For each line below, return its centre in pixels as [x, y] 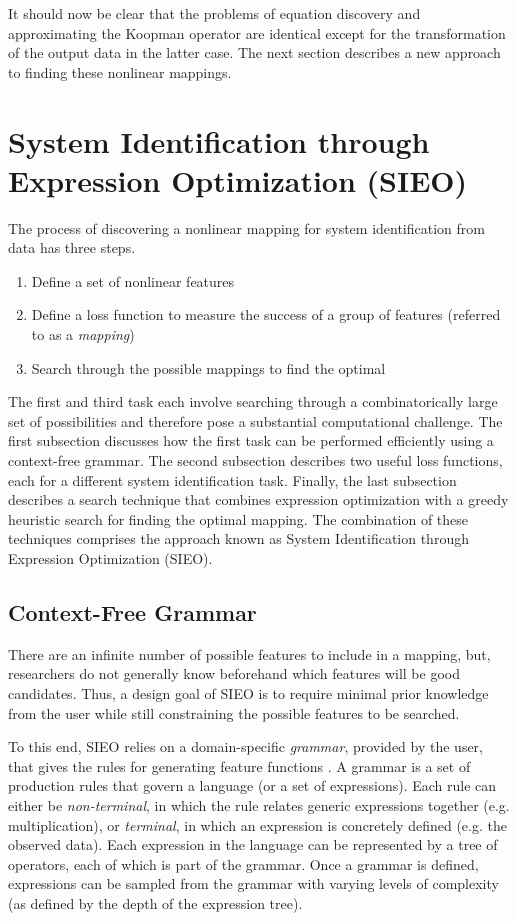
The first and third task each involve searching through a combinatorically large [253, 401]
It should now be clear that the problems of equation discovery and [214, 13]
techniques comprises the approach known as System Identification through [238, 538]
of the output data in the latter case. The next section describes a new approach [254, 52]
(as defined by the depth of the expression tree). [155, 902]
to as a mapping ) [83, 334]
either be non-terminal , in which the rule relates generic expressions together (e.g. [259, 804]
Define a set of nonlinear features [133, 280]
